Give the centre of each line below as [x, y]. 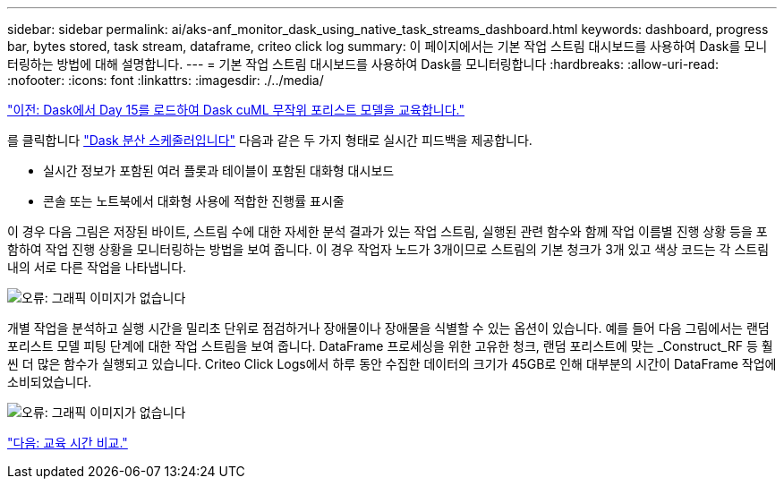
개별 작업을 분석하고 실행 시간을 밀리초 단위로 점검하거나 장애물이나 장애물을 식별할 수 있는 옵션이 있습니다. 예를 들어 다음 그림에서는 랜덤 [388, 328]
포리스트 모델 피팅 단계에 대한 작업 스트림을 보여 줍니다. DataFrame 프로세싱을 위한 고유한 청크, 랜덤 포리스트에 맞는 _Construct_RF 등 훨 [390, 346]
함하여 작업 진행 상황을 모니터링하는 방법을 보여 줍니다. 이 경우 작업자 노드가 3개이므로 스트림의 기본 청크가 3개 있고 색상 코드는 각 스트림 [388, 249]
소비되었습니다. [50, 382]
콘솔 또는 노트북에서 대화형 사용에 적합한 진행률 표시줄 [194, 201]
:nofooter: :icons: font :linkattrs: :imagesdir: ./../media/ [166, 80]
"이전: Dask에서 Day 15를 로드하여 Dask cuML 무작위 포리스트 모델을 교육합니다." [236, 110]
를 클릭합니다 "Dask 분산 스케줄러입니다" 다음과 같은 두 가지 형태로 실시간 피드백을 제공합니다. [270, 140]
